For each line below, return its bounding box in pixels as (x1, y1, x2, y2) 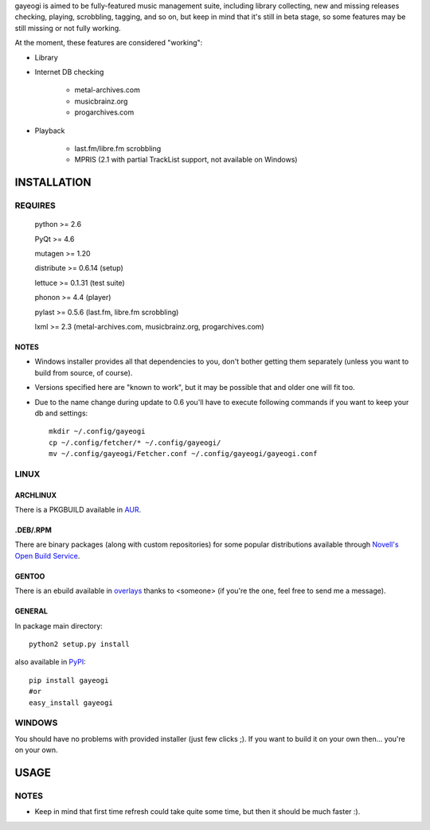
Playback (34, 126, 65, 135)
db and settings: (34, 408, 88, 418)
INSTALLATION (14, 176, 92, 189)
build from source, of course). (34, 368, 133, 377)
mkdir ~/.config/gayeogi (49, 427, 146, 436)
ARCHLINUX (14, 490, 57, 500)
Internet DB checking (34, 67, 104, 76)
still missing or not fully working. (14, 23, 121, 33)
